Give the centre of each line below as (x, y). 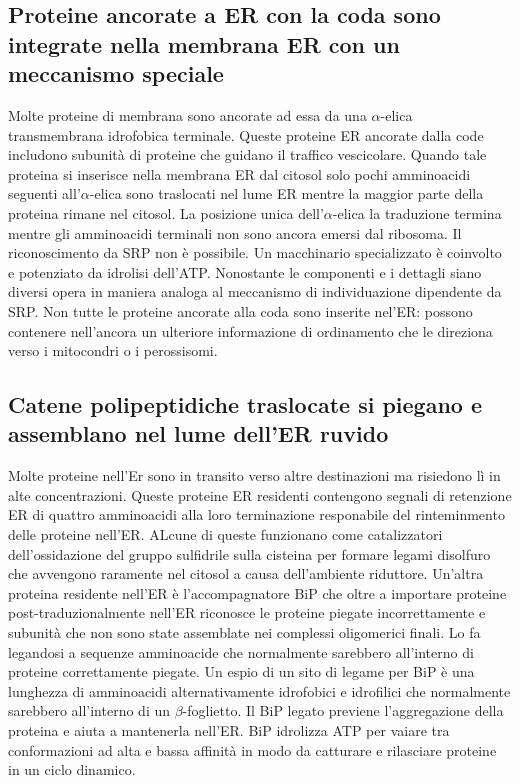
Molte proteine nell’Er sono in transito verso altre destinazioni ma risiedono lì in (254, 475)
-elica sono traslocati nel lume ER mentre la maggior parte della (286, 193)
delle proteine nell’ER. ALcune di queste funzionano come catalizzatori (225, 534)
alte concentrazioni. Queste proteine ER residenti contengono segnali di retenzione (260, 494)
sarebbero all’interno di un (89, 710)
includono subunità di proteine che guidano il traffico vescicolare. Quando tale (247, 154)
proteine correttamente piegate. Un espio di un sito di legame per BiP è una (241, 671)
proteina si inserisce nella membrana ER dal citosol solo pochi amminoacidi (239, 173)
